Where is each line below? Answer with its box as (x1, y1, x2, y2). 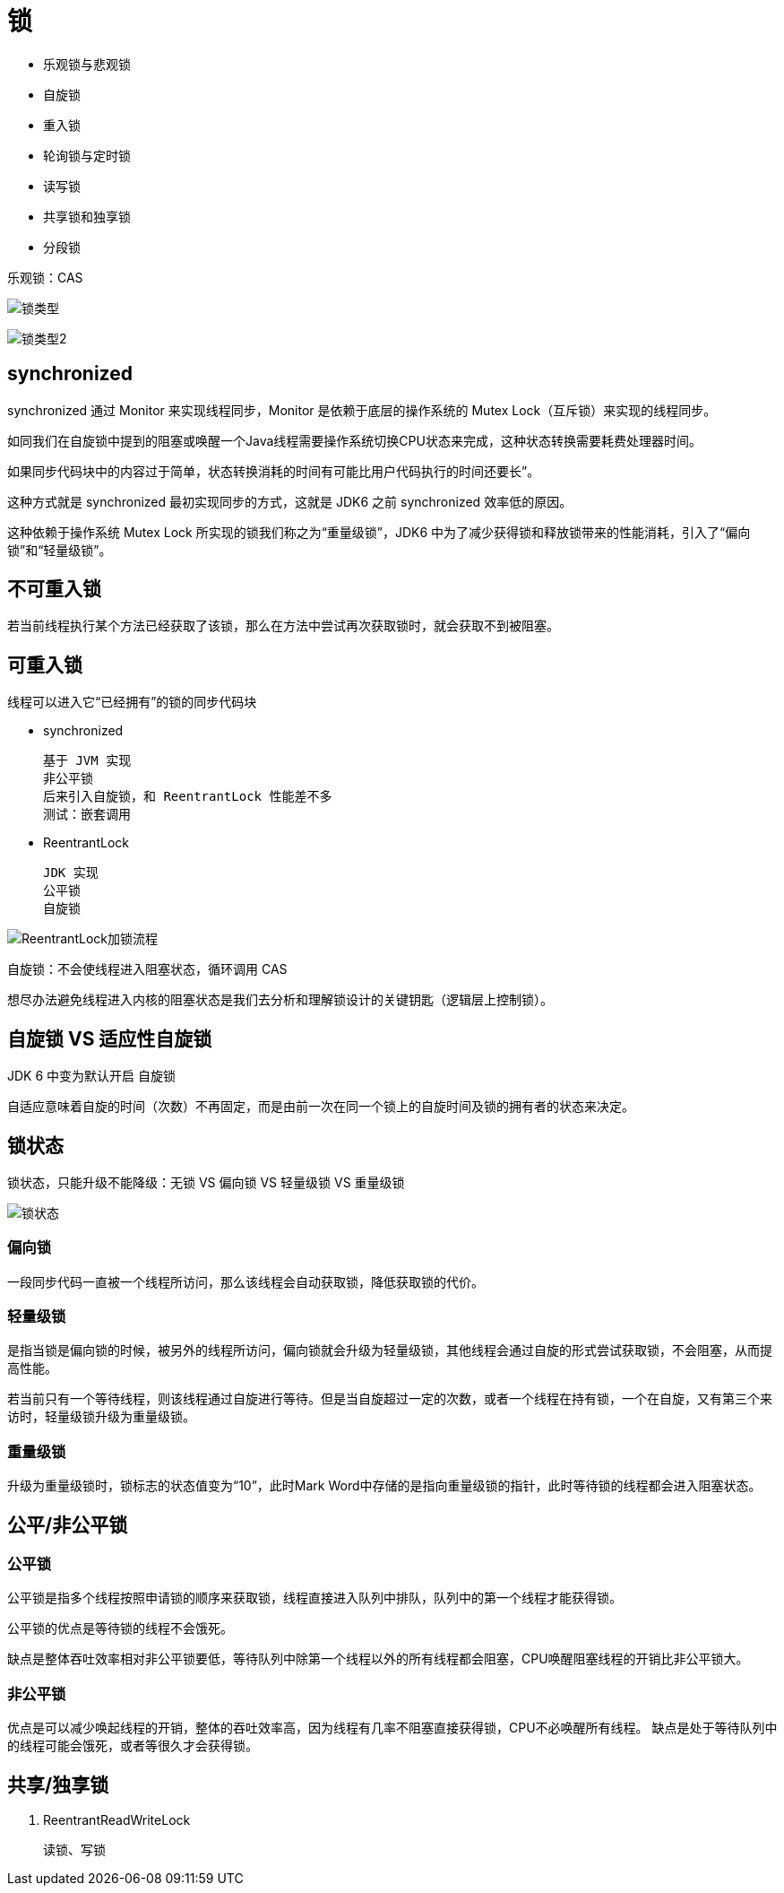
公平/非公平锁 (7, 1513, 128, 1536)
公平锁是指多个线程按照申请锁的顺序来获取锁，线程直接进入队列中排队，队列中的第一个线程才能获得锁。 (7, 1590, 622, 1606)
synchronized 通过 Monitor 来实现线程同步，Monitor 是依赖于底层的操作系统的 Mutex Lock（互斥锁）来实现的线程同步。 (7, 402, 717, 418)
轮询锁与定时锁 (43, 147, 131, 163)
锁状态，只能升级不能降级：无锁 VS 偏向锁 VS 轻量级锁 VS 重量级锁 (7, 1174, 405, 1190)
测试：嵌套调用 (43, 807, 131, 822)
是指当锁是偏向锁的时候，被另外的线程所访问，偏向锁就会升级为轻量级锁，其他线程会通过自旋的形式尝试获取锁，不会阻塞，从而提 (7, 1342, 772, 1359)
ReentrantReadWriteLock (43, 1812, 191, 1828)
